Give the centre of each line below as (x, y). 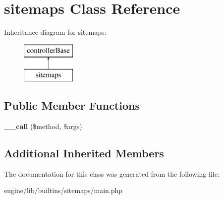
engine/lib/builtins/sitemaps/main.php (63, 190)
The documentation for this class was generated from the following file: (112, 173)
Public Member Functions (72, 105)
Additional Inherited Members (84, 153)
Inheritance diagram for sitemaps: (55, 32)
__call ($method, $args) (43, 126)
